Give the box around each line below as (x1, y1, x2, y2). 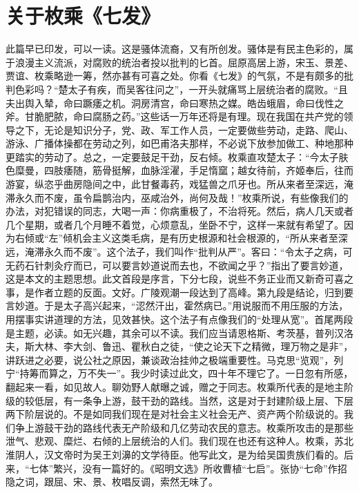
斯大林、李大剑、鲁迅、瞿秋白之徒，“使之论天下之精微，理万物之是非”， (24, 339, 353, 354)
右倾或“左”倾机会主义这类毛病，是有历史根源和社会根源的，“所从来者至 (14, 231, 338, 245)
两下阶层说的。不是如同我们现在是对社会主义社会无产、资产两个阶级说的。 (6, 407, 344, 421)
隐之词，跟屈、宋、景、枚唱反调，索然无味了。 (6, 474, 218, 489)
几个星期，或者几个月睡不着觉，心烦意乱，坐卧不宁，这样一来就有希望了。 (6, 217, 344, 231)
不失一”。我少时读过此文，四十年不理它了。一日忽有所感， (87, 366, 353, 380)
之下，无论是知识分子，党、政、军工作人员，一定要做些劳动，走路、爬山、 (14, 122, 353, 137)
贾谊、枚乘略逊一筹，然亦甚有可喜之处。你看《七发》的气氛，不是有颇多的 (6, 68, 344, 83)
